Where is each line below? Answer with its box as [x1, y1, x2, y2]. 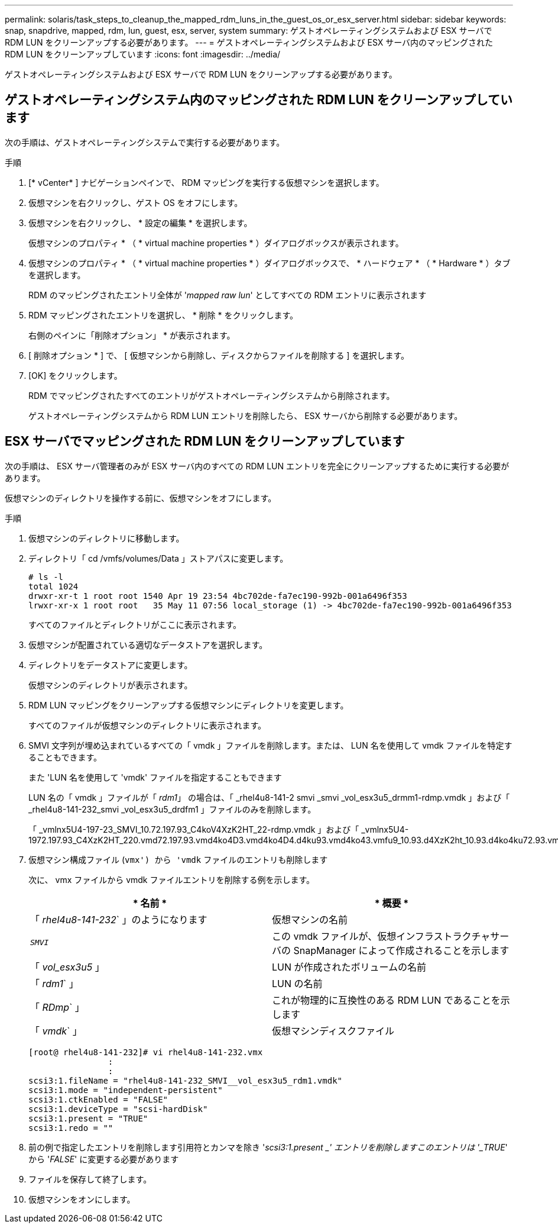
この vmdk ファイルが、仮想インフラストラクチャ [272, 930, 491, 942]
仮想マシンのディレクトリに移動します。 [28, 533, 184, 543]
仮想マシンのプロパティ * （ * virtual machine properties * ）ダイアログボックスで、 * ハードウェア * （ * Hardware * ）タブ [28, 257, 511, 268]
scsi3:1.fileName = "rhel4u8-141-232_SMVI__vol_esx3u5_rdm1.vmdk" [28, 1075, 343, 1085]
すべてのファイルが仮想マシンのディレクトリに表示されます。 [28, 720, 267, 730]
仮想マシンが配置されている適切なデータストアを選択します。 [28, 639, 268, 650]
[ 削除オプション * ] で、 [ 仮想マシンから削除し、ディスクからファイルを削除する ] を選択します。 [28, 350, 409, 360]
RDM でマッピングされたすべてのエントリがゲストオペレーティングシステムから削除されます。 [28, 390, 395, 401]
